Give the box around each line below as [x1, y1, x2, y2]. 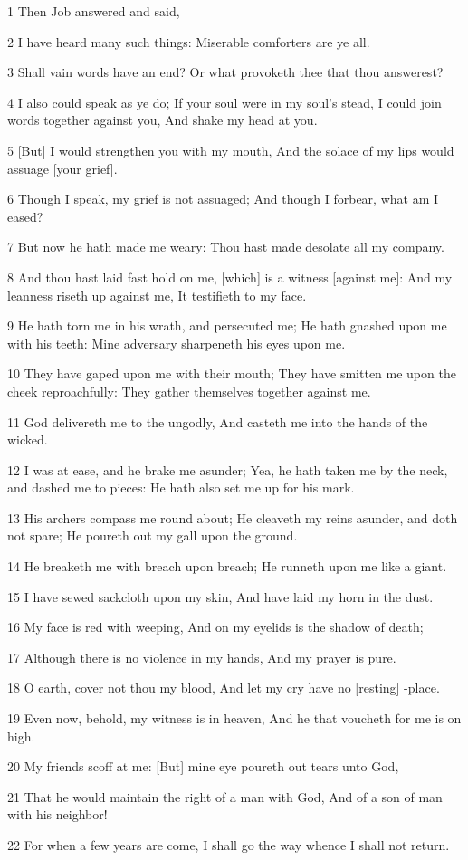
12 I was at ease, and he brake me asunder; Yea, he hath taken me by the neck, [7, 460, 448, 479]
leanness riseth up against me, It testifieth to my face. [7, 285, 307, 304]
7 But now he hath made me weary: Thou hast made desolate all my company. [7, 237, 444, 256]
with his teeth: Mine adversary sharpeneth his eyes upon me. [7, 333, 346, 352]
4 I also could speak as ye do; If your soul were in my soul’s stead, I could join [7, 92, 442, 111]
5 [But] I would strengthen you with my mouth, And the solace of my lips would [7, 140, 454, 159]
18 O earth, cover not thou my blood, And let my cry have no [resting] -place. [7, 678, 440, 697]
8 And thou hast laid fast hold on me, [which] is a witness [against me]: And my [7, 267, 453, 286]
